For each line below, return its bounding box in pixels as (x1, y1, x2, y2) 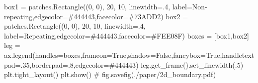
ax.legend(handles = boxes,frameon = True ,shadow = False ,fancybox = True (4, 49, 220, 60)
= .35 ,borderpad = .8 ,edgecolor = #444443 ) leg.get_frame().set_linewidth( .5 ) (15, 59, 244, 70)
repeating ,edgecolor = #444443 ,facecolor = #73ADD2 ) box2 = (4, 11, 188, 21)
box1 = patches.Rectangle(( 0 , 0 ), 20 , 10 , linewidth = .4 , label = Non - (4, 1, 207, 11)
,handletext (220, 49, 255, 60)
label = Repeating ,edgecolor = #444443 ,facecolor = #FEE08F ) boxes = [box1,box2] (4, 30, 249, 41)
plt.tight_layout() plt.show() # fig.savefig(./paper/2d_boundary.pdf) (4, 69, 216, 80)
